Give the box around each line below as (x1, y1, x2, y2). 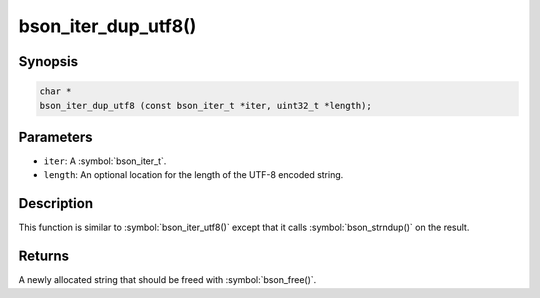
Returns (18, 248, 70, 265)
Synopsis (18, 53, 79, 70)
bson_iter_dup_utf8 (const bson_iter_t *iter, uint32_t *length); (39, 100, 372, 111)
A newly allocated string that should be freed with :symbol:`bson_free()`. (18, 274, 317, 286)
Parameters (18, 128, 93, 145)
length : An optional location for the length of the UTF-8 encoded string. (43, 169, 344, 181)
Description (18, 195, 94, 212)
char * (39, 86, 72, 97)
